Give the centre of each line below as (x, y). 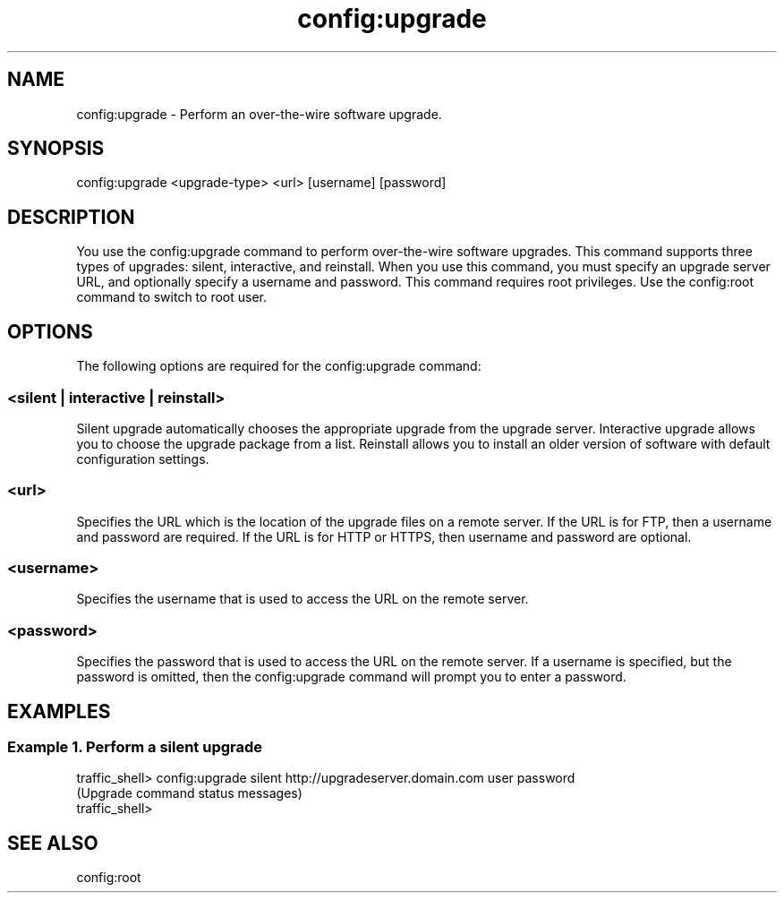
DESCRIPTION (71, 217)
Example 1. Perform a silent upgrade (135, 746)
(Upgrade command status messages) (189, 793)
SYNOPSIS (56, 149)
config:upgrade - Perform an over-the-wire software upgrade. (259, 114)
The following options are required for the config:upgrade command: (279, 366)
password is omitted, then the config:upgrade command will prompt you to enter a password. (351, 677)
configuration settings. (143, 459)
